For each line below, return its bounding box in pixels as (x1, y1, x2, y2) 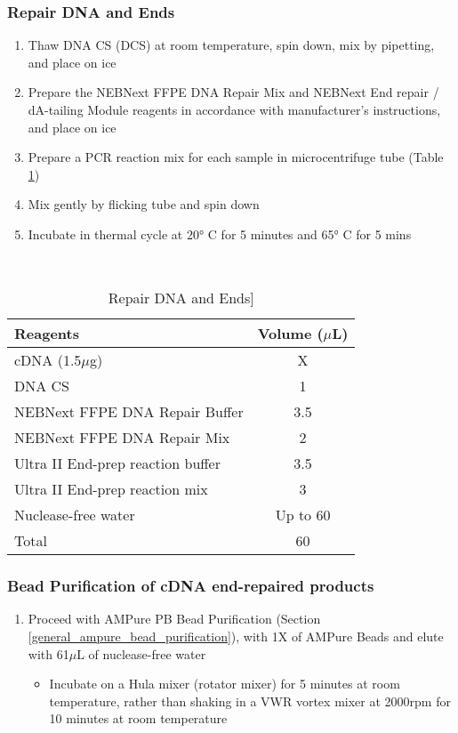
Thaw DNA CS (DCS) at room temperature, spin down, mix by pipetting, (28, 36, 435, 54)
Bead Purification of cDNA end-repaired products (7, 575, 374, 597)
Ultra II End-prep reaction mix (14, 479, 208, 500)
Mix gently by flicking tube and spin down (28, 195, 260, 213)
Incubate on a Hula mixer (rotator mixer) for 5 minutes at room (49, 674, 400, 693)
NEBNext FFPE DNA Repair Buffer (14, 401, 244, 423)
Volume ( (257, 323, 324, 344)
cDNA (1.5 (14, 350, 82, 371)
